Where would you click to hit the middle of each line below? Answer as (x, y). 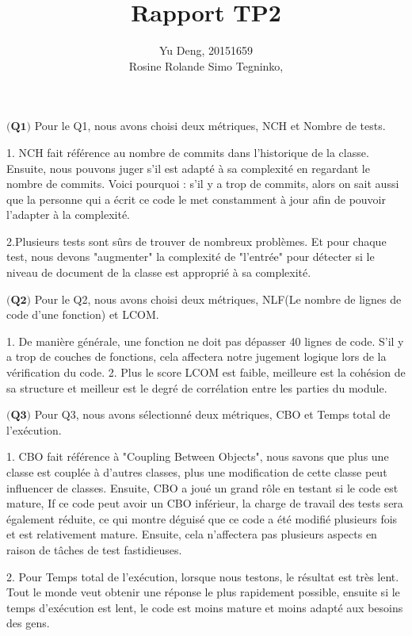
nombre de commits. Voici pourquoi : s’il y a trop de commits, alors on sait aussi (203, 184)
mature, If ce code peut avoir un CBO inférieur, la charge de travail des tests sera (205, 503)
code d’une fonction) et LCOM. (83, 314)
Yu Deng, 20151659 (206, 50)
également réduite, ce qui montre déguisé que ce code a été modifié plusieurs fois (202, 518)
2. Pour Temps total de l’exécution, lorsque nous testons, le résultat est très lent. (203, 576)
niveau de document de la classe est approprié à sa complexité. (159, 272)
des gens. (28, 623)
